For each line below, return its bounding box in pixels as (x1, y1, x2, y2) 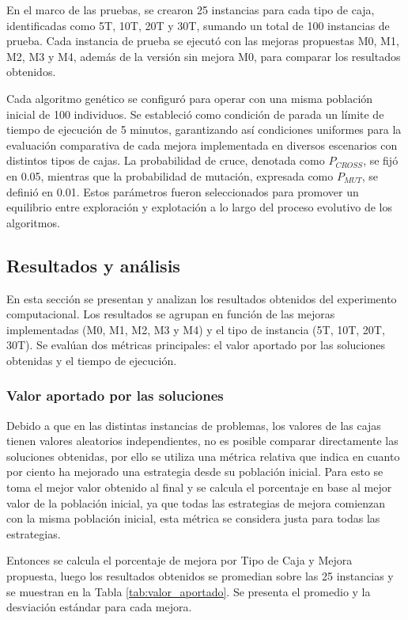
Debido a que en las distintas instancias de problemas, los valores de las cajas (6, 417, 381, 433)
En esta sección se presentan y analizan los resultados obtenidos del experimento (6, 290, 397, 306)
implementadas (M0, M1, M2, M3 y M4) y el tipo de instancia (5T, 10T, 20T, (6, 321, 385, 337)
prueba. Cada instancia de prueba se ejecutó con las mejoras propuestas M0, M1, (6, 32, 399, 49)
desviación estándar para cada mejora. (6, 599, 192, 615)
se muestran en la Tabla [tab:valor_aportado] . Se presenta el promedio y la (6, 583, 371, 599)
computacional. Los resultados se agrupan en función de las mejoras (6, 306, 335, 322)
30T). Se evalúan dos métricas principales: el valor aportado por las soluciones (6, 337, 385, 353)
